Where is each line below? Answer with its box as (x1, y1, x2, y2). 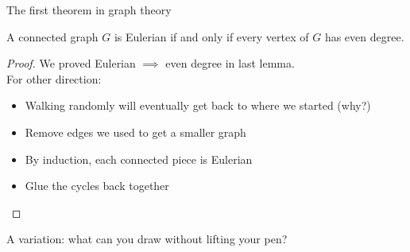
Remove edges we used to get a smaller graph (25, 123, 246, 140)
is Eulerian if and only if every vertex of (114, 28, 309, 45)
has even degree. (324, 28, 404, 45)
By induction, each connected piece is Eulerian (25, 150, 253, 167)
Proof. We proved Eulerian (6, 55, 136, 72)
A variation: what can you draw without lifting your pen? (6, 231, 288, 247)
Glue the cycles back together (25, 177, 169, 194)
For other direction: (6, 70, 102, 87)
